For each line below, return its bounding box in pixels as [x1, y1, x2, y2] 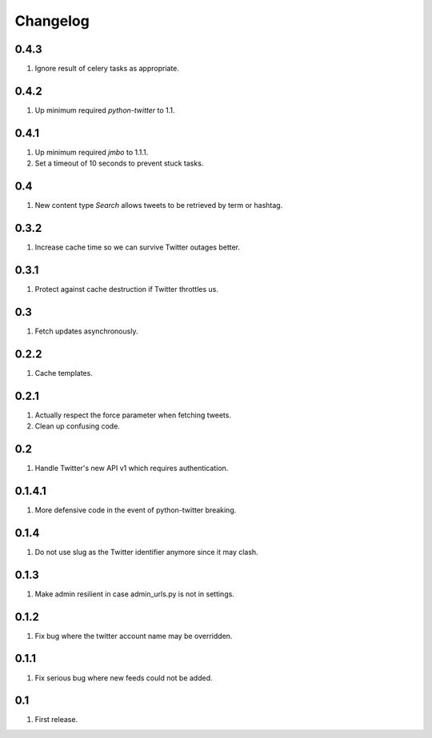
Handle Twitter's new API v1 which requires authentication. [34, 464, 229, 473]
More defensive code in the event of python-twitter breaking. [34, 505, 237, 515]
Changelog [14, 12, 90, 30]
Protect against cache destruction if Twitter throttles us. [34, 284, 219, 293]
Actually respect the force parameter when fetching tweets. [34, 410, 232, 420]
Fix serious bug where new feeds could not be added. [34, 672, 213, 683]
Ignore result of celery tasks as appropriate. [34, 64, 180, 74]
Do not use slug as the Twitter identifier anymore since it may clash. [34, 547, 259, 556]
